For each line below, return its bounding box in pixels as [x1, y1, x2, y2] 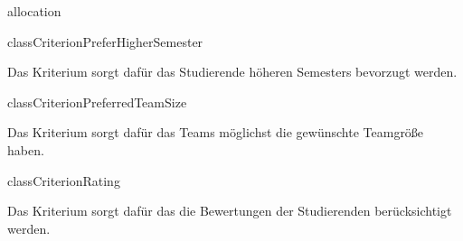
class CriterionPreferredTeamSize [7, 92, 187, 111]
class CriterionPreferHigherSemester [7, 32, 203, 51]
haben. [7, 140, 44, 159]
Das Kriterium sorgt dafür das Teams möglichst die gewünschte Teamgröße [7, 123, 424, 142]
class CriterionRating [7, 171, 120, 190]
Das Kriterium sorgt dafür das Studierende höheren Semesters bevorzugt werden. [7, 62, 458, 81]
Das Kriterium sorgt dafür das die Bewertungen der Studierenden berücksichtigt [7, 201, 452, 220]
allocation [7, 2, 61, 20]
